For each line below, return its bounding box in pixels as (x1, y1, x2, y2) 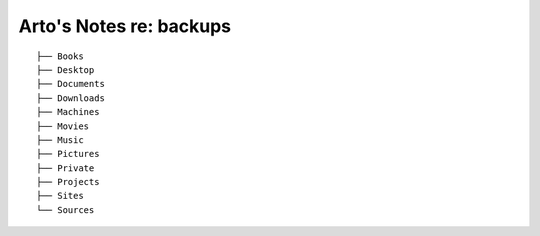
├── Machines (36, 106, 100, 118)
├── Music (36, 134, 84, 145)
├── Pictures (36, 148, 100, 160)
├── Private (36, 162, 95, 174)
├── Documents (36, 78, 105, 90)
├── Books (36, 50, 84, 62)
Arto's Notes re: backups (18, 15, 232, 37)
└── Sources (36, 204, 95, 215)
